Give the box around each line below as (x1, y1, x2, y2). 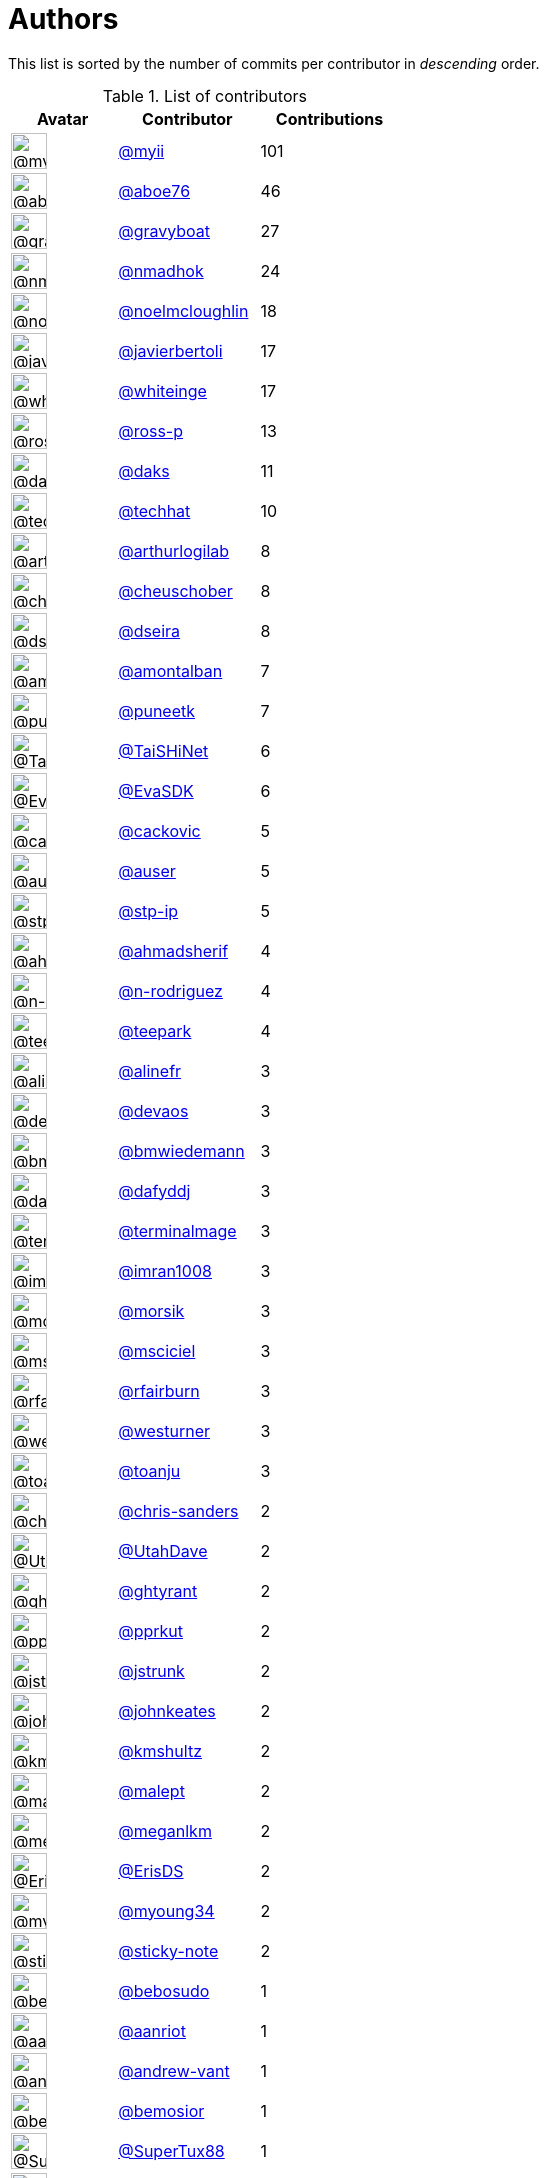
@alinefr (118, 1060, 182, 1081)
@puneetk (118, 700, 196, 721)
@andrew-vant (118, 2060, 230, 2081)
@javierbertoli (118, 340, 223, 361)
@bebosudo (118, 1980, 210, 2001)
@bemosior (118, 2100, 205, 2121)
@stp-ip (118, 900, 179, 921)
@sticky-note (118, 1940, 219, 1961)
